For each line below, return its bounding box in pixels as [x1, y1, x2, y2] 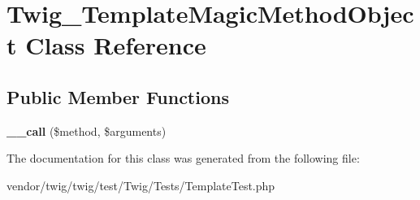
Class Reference [25, 28, 206, 62]
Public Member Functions [6, 84, 229, 109]
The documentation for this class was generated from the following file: [6, 150, 360, 167]
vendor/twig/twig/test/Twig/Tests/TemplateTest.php [6, 176, 275, 193]
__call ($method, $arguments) [6, 122, 167, 139]
